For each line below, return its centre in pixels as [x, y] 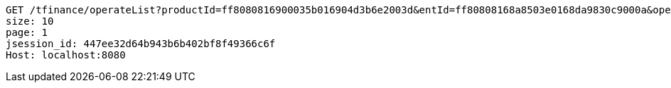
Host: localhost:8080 [66, 55]
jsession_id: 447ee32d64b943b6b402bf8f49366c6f [141, 44]
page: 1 [27, 32]
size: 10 [30, 21]
